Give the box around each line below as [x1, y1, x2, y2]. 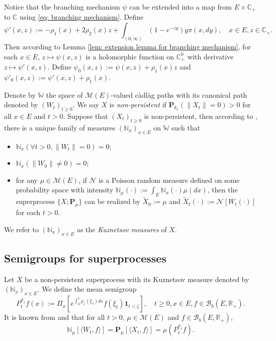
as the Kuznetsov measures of [76, 224, 167, 234]
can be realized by [84, 196, 140, 207]
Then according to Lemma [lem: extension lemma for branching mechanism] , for [4, 41, 251, 51]
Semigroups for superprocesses [4, 250, 166, 265]
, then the [207, 184, 238, 195]
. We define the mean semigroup [37, 284, 137, 294]
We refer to [4, 224, 39, 234]
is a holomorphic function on [85, 51, 174, 61]
